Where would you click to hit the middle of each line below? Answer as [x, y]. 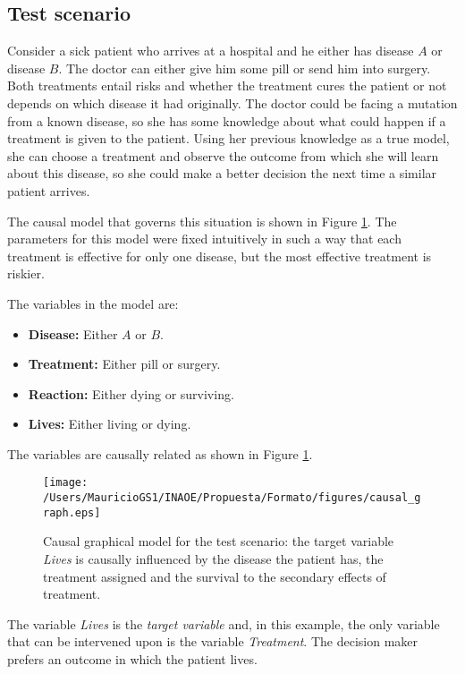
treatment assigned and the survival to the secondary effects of [215, 576]
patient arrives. [49, 190]
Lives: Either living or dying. [110, 424]
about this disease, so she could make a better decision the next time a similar [222, 173]
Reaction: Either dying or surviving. [131, 393]
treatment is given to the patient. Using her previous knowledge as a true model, [228, 138]
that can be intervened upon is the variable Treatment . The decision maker [213, 641]
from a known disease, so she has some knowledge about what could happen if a [227, 120]
